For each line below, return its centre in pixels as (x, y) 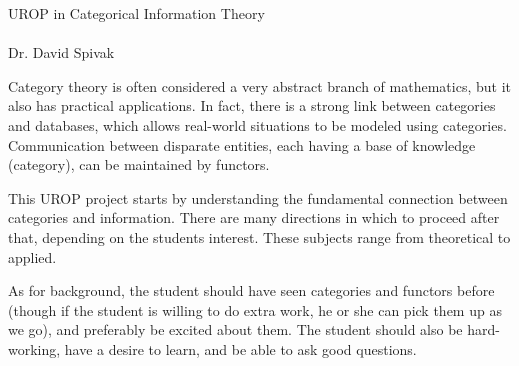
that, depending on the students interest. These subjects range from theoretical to (259, 236)
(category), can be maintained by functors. (139, 164)
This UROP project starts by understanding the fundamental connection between (258, 197)
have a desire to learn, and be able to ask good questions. (240, 348)
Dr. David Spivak (61, 52)
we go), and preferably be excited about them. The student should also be (235, 329)
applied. (32, 256)
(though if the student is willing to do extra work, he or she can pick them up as (255, 309)
